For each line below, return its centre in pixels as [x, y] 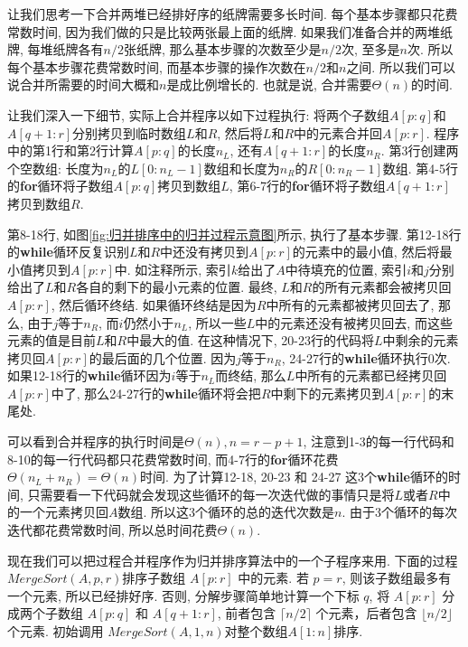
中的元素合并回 [338, 132]
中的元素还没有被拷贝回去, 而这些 [354, 322]
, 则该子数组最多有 [397, 578]
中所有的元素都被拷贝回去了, [350, 304]
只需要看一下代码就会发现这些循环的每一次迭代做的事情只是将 [211, 494]
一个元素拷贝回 [64, 512]
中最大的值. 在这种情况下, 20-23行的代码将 [250, 340]
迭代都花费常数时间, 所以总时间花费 [112, 530]
